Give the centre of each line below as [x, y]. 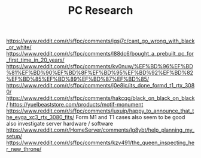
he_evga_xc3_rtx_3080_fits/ [40, 117]
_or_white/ [19, 47]
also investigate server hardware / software [60, 124]
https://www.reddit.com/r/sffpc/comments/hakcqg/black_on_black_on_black [100, 98]
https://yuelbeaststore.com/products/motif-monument [76, 105]
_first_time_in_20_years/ [35, 60]
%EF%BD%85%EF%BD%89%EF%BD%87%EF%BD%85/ [78, 79]
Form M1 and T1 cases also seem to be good [130, 117]
